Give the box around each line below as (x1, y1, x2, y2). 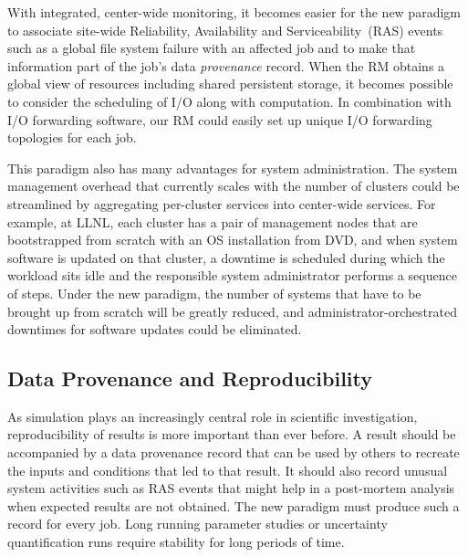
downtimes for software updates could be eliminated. (7, 320, 302, 339)
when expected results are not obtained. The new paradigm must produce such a (7, 496, 460, 515)
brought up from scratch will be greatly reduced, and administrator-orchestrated (7, 301, 457, 321)
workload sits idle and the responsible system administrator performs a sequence (7, 266, 457, 285)
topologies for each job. (7, 128, 137, 147)
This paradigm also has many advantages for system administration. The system (7, 158, 458, 177)
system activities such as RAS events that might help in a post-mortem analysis (7, 478, 455, 498)
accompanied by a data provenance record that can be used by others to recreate (7, 443, 460, 462)
